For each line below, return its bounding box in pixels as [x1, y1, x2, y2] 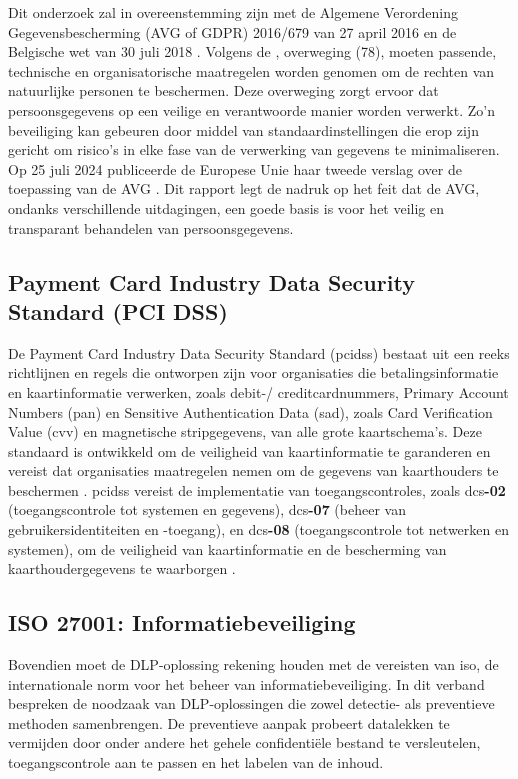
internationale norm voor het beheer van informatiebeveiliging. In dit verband [8, 673, 485, 694]
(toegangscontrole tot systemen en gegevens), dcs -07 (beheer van [8, 499, 406, 520]
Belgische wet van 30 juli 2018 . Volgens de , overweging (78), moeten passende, [8, 41, 497, 62]
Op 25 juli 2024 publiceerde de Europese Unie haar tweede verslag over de [8, 158, 462, 179]
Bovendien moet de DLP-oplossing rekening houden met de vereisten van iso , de [8, 654, 499, 675]
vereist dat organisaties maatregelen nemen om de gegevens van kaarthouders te [8, 460, 499, 481]
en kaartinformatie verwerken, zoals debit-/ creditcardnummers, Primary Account [8, 381, 509, 402]
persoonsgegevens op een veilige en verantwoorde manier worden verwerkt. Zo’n [8, 99, 495, 120]
